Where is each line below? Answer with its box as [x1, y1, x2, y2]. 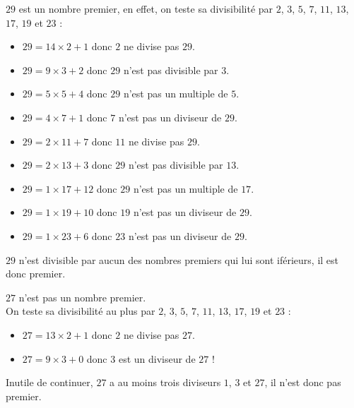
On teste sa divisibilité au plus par [6, 304, 155, 318]
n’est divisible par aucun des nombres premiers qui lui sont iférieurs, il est [18, 252, 339, 267]
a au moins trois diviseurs [110, 375, 221, 390]
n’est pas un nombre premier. [18, 289, 146, 304]
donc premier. [6, 266, 66, 281]
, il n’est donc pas [264, 375, 341, 390]
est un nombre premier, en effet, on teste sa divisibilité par [18, 1, 273, 16]
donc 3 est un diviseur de [86, 351, 196, 366]
